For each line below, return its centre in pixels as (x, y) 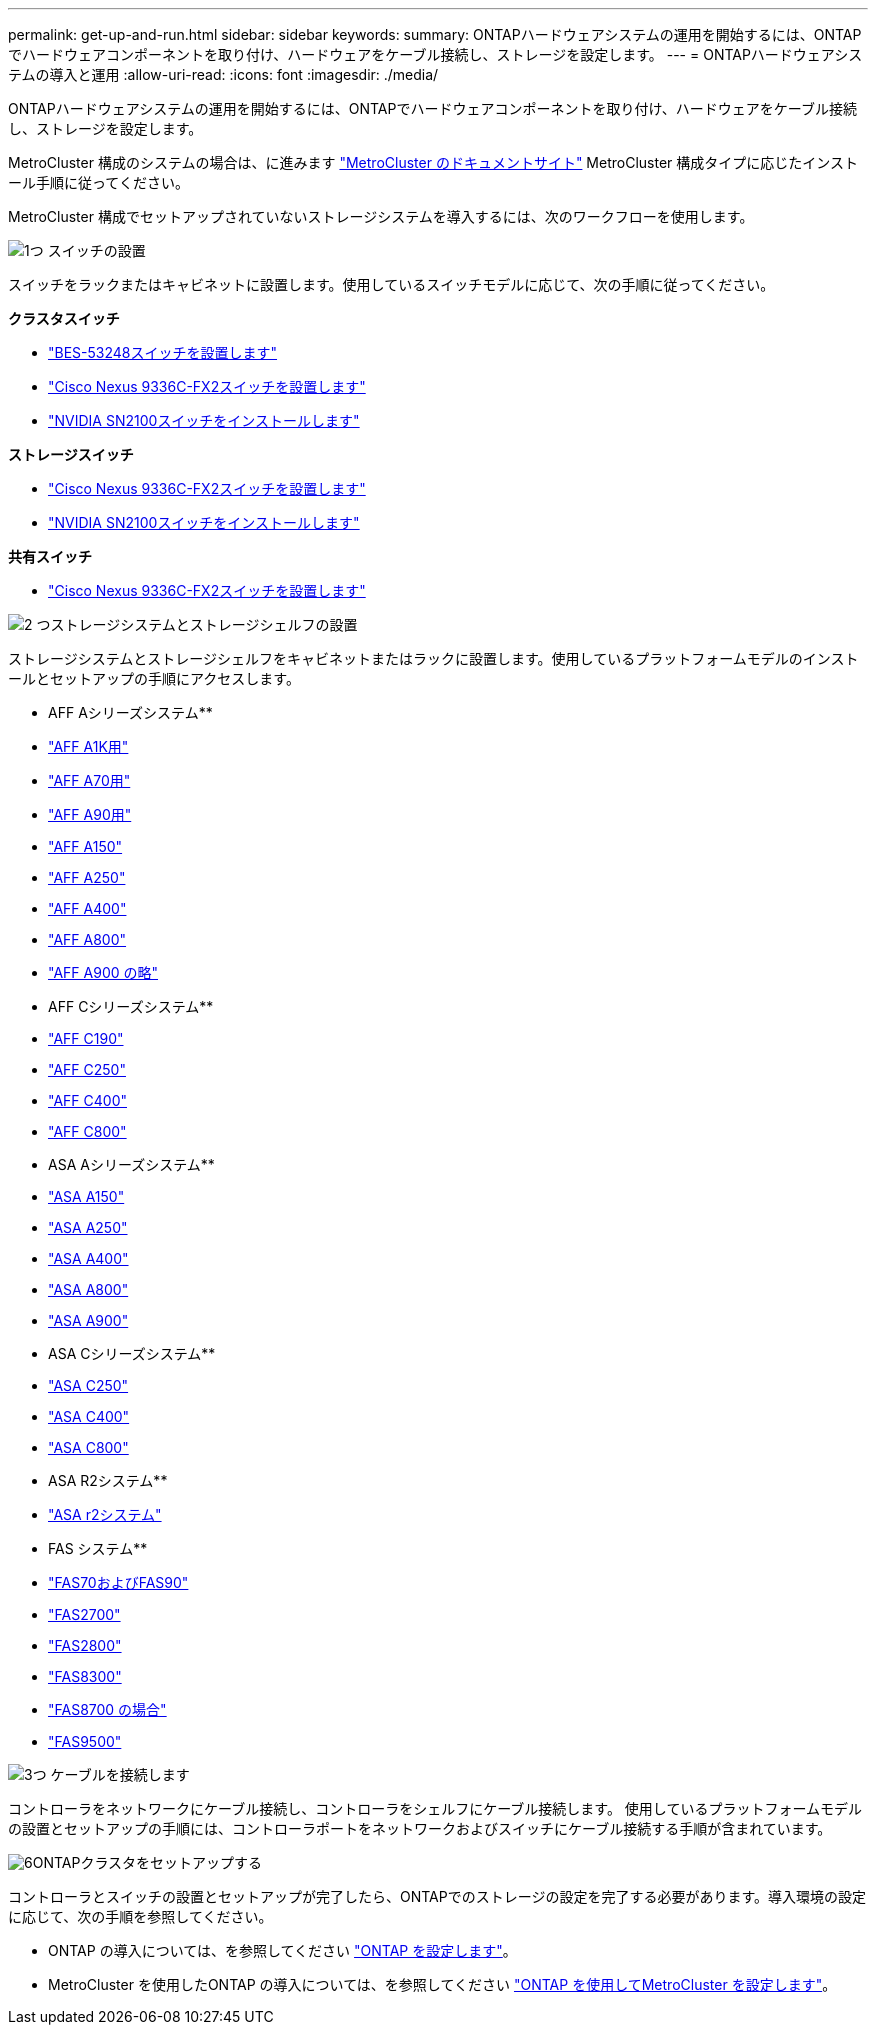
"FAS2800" (85, 1645)
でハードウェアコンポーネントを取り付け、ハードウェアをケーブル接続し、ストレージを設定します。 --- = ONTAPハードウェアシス (435, 54)
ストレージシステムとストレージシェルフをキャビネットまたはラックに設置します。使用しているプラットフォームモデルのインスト (433, 658)
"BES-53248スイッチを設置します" (163, 352)
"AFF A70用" (89, 780)
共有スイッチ (50, 556)
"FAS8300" (85, 1676)
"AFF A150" (85, 846)
